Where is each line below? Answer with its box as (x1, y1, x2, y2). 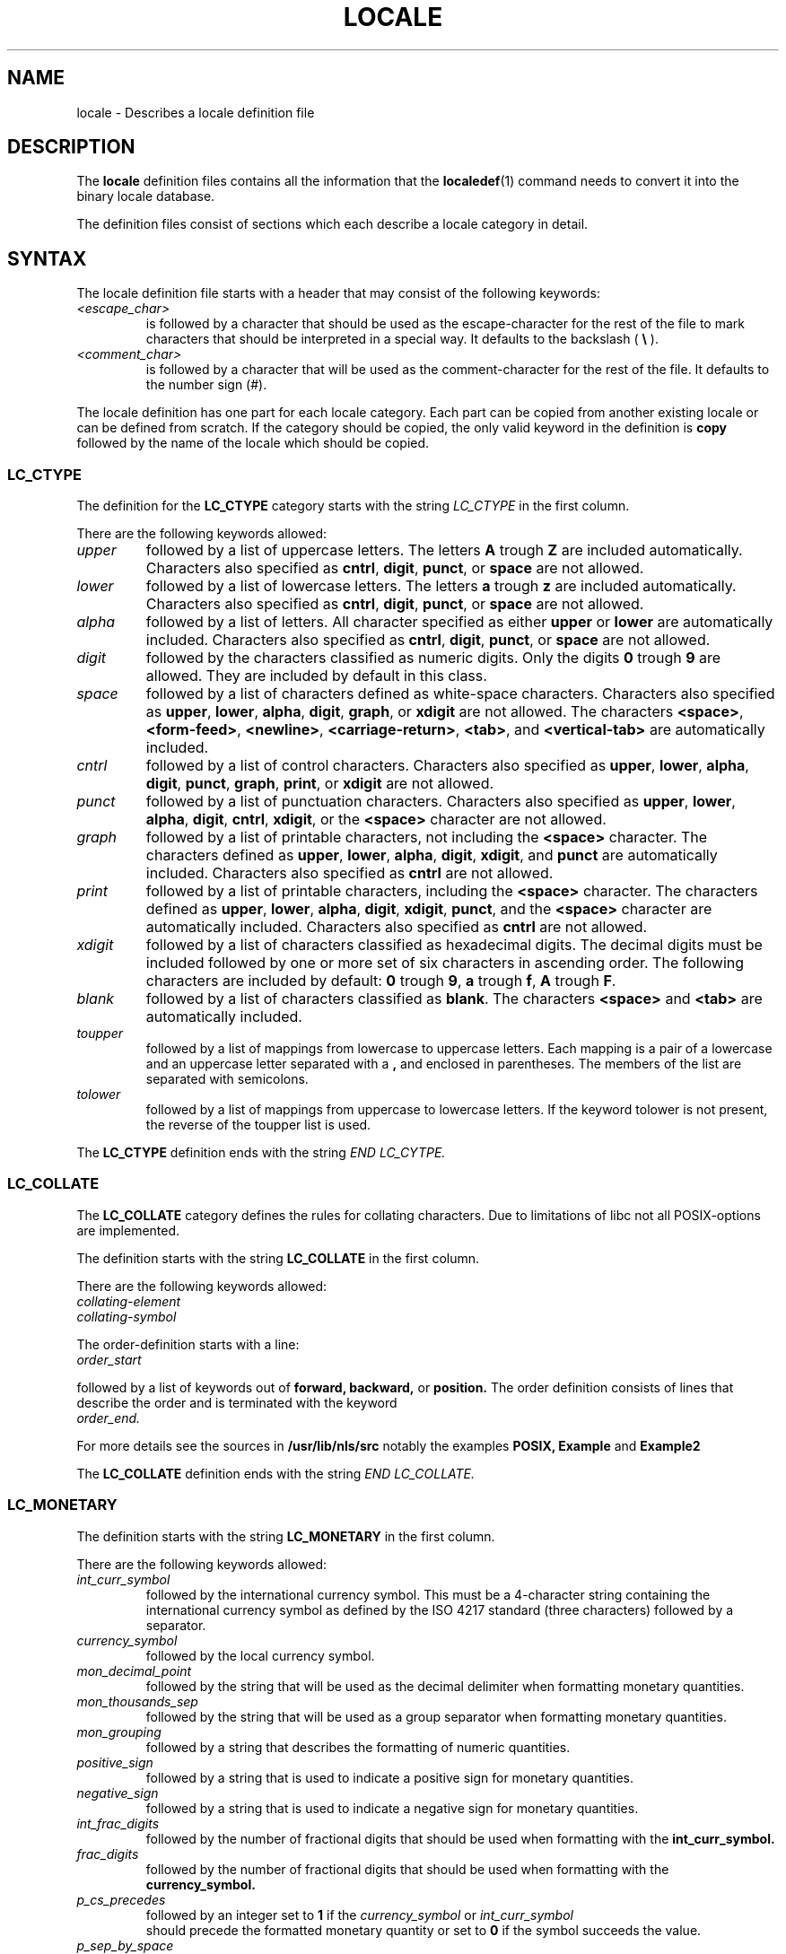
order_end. (76, 1409, 141, 1426)
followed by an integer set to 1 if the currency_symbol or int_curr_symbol (145, 1906, 573, 1923)
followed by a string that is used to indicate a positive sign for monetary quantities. (145, 1769, 634, 1785)
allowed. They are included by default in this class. (145, 667, 487, 685)
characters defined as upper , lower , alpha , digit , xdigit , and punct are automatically (145, 846, 718, 865)
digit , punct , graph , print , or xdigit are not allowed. (145, 774, 494, 793)
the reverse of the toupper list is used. (145, 1117, 371, 1133)
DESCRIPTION (7, 135, 135, 159)
